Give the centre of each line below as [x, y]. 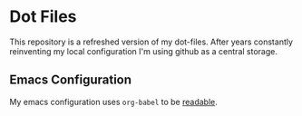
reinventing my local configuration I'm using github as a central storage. [144, 51]
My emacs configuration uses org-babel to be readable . [113, 101]
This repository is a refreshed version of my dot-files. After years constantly [151, 42]
